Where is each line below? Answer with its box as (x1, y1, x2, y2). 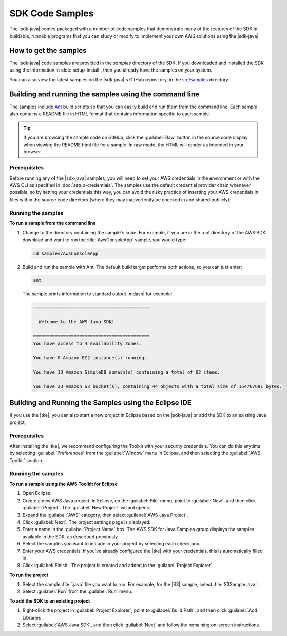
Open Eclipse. (22, 490, 52, 497)
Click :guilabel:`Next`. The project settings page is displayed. (22, 519, 151, 525)
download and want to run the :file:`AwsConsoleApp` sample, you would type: (22, 237, 187, 243)
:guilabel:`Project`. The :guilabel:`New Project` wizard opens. (22, 505, 151, 511)
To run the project (9, 572, 49, 578)
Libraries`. (22, 614, 44, 621)
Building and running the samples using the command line (9, 90, 200, 99)
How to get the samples (9, 46, 87, 55)
